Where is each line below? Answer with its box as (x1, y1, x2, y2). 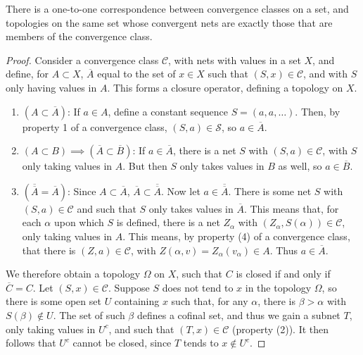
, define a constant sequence (108, 104, 228, 118)
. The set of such (53, 307, 125, 322)
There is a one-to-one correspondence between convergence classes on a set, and (6, 1, 349, 15)
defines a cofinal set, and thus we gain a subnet (136, 307, 340, 322)
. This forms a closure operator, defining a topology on (107, 80, 343, 94)
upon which (53, 215, 104, 230)
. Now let (160, 183, 200, 198)
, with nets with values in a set (168, 52, 301, 67)
